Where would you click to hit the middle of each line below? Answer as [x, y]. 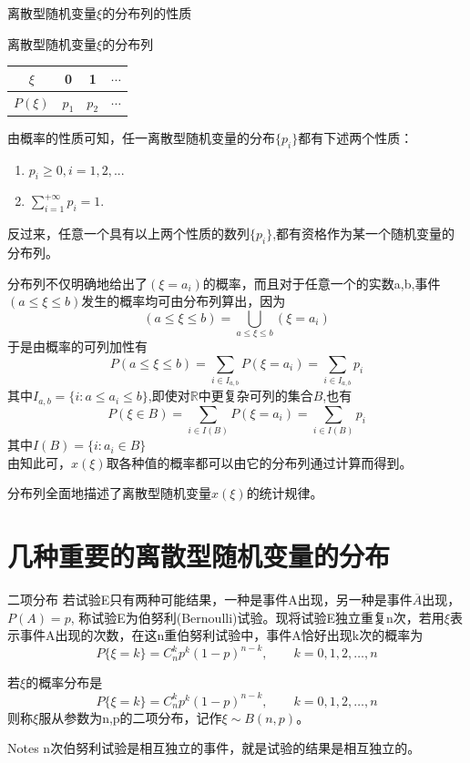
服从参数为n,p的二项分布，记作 [130, 717]
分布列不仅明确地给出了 [77, 283]
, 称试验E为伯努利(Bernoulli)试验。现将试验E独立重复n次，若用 [257, 617]
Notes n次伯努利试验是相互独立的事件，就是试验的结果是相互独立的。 [214, 748]
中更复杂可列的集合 [255, 396]
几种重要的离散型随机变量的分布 [199, 556]
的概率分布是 [64, 682]
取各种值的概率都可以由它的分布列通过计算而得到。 [259, 462]
